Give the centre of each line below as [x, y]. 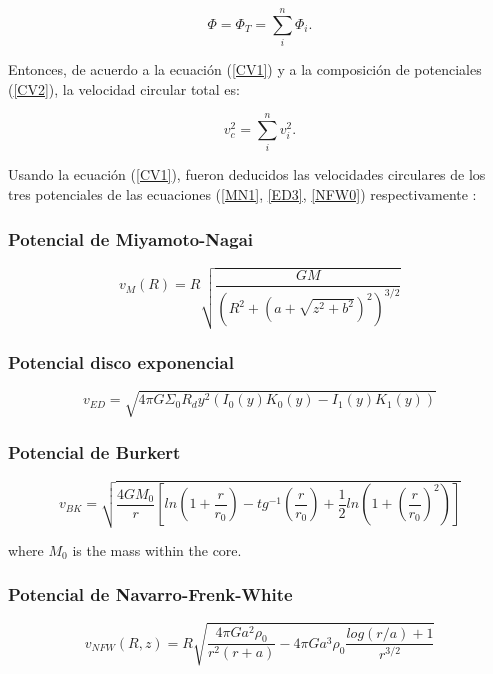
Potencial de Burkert [94, 451]
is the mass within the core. [157, 549]
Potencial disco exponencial [121, 361]
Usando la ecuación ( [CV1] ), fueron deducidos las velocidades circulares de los [247, 174]
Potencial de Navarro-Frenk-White [150, 594]
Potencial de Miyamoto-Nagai [131, 238]
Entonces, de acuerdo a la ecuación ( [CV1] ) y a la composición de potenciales [245, 69]
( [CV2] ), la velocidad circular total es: [124, 88]
